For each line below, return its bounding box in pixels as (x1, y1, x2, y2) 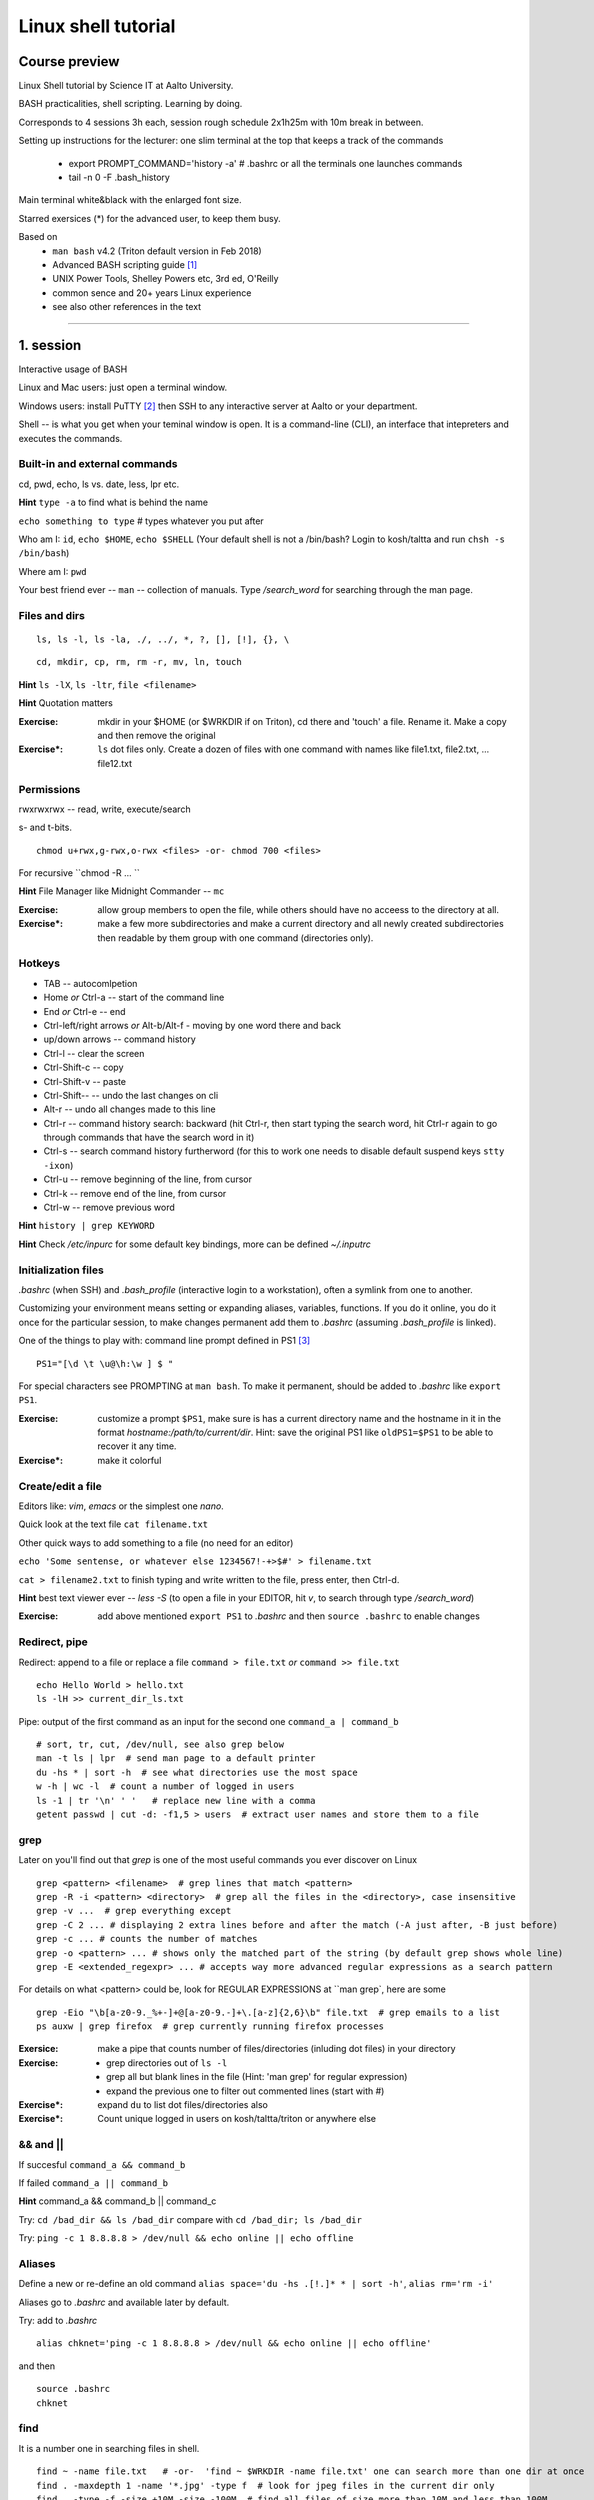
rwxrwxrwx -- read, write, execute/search (18, 803, 191, 815)
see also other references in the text (52, 301, 202, 313)
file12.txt (97, 757, 132, 769)
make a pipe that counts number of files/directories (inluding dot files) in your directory (97, 2043, 456, 2055)
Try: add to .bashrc (18, 2315, 98, 2327)
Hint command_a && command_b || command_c (18, 2195, 217, 2207)
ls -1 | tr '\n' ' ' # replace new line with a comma (36, 1795, 316, 1806)
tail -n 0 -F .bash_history (68, 171, 170, 184)
